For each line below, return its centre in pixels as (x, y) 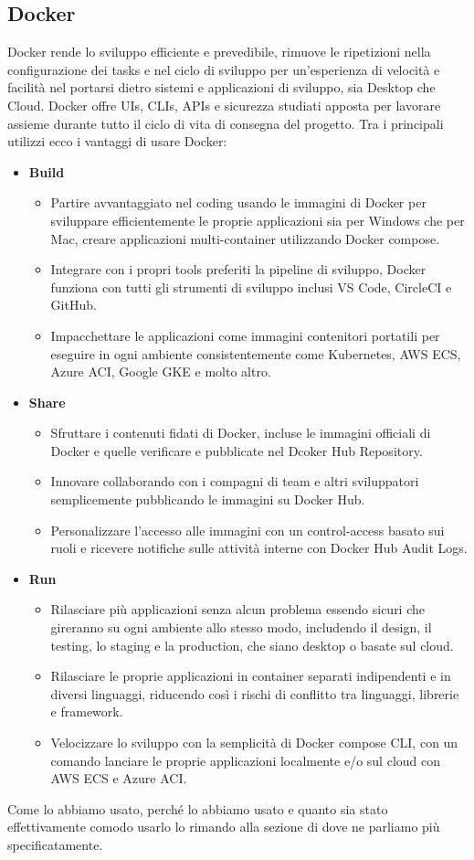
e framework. (87, 711)
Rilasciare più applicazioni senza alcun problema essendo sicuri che (237, 609)
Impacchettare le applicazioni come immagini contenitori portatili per (245, 335)
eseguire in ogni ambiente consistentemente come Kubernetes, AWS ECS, (256, 353)
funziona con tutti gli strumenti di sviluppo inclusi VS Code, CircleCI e (251, 287)
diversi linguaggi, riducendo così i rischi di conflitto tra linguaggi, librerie (255, 693)
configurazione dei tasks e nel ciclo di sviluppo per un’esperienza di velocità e (224, 69)
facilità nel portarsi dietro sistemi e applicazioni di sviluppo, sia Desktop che (221, 87)
